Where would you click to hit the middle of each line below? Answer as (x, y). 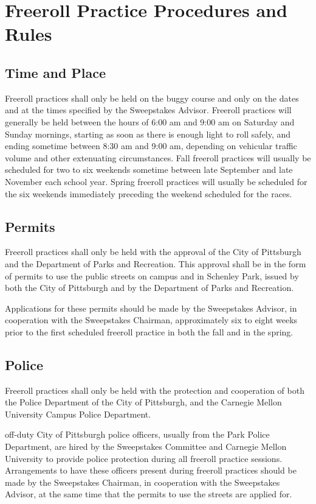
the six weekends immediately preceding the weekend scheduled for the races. (149, 193)
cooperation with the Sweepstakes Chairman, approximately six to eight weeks (151, 320)
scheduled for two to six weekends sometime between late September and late (149, 170)
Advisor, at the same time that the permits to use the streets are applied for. (149, 494)
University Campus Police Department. (78, 414)
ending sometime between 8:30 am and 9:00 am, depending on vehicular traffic (151, 146)
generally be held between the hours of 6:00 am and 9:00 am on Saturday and (150, 121)
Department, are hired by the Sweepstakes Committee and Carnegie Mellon (146, 446)
